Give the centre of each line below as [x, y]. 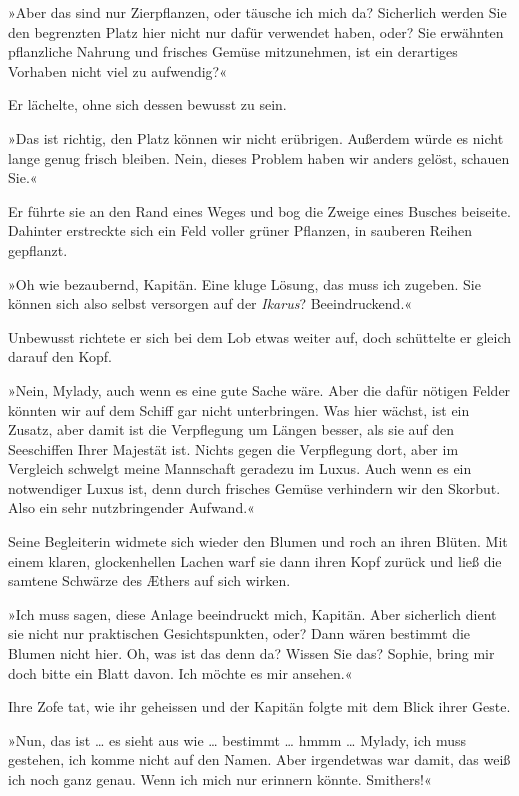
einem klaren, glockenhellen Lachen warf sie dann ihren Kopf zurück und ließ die [255, 560]
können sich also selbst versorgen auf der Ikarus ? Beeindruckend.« [210, 303]
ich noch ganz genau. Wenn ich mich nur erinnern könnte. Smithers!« [220, 779]
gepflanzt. [38, 249]
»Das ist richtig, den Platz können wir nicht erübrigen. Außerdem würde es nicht [256, 137]
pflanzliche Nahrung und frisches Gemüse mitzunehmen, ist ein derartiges [233, 51]
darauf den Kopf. [60, 356]
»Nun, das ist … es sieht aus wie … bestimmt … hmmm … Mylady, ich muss [237, 739]
